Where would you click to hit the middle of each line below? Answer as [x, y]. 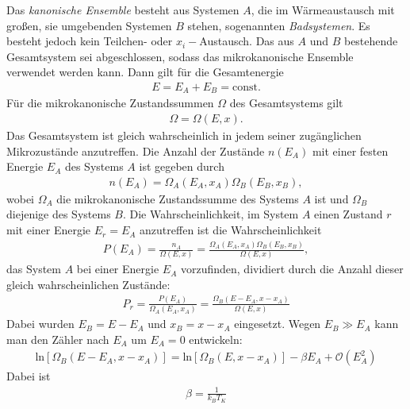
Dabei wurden [40, 324]
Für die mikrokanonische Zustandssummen [110, 103]
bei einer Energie [118, 269]
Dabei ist [29, 376]
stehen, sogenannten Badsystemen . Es [279, 25]
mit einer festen [350, 150]
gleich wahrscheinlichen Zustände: [88, 284]
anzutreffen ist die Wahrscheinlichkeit [231, 230]
